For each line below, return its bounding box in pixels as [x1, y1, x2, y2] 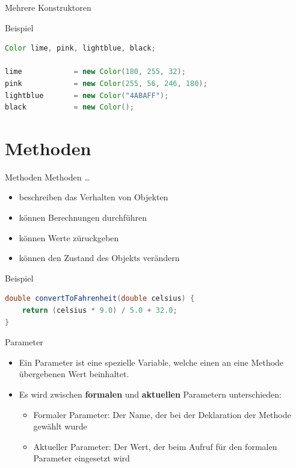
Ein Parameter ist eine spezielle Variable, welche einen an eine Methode [19, 356, 284, 368]
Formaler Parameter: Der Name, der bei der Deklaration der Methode [33, 408, 291, 420]
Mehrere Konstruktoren [5, 1, 91, 13]
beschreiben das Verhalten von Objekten [19, 191, 168, 203]
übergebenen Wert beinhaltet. [19, 368, 129, 380]
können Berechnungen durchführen [19, 211, 147, 224]
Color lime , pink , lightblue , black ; [5, 44, 156, 53]
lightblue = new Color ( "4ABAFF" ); [5, 91, 169, 100]
